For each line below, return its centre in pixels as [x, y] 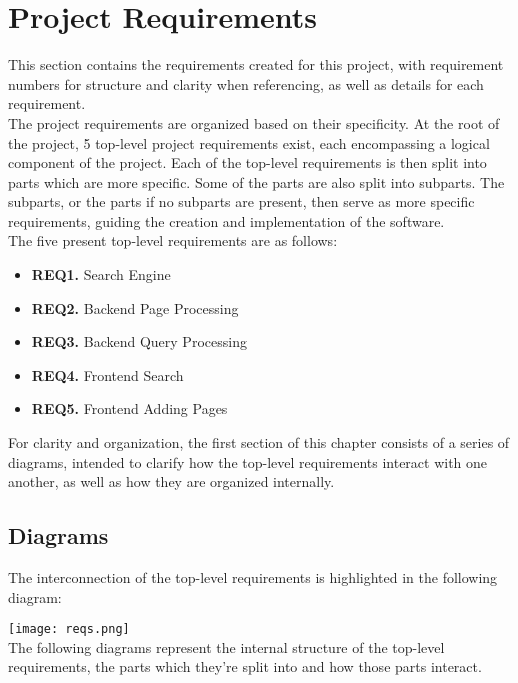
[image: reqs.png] [69, 629]
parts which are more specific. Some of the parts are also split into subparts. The [256, 181]
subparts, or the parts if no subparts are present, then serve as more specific [241, 201]
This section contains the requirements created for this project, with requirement [256, 64]
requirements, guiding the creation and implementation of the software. [226, 220]
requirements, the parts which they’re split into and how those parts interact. [245, 666]
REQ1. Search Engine [101, 274]
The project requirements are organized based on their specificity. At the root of [254, 122]
